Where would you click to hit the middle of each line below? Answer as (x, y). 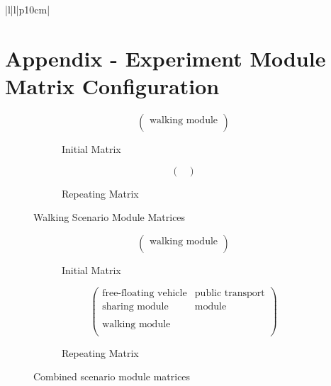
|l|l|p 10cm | (28, 9)
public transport (230, 294)
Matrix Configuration (112, 85)
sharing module (135, 307)
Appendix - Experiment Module (165, 58)
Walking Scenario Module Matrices (110, 217)
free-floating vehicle (145, 294)
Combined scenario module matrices (112, 376)
